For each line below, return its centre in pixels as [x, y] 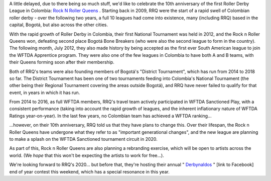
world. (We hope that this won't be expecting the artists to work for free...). [87, 155]
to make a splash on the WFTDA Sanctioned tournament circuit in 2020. [83, 139]
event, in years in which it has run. [45, 93]
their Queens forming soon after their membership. [62, 62]
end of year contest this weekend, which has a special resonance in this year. [90, 171]
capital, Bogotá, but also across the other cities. [58, 25]
